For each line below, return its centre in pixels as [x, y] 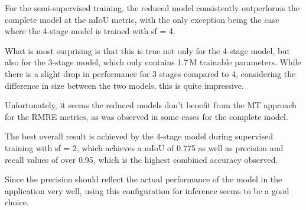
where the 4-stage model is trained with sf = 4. [90, 31]
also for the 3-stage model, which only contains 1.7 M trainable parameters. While [153, 62]
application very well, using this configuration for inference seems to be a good [147, 190]
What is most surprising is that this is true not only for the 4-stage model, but [147, 50]
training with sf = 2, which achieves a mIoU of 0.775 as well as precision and [144, 147]
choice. [17, 202]
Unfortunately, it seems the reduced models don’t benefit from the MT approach [151, 105]
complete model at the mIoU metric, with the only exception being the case [142, 19]
